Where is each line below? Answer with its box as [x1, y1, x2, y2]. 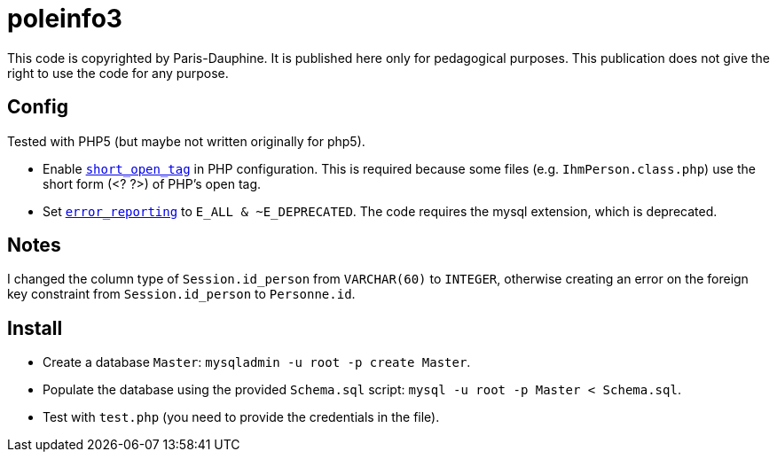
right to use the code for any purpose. [7, 65, 229, 81]
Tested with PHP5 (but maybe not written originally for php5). [7, 133, 365, 149]
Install [7, 316, 63, 339]
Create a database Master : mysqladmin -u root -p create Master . [43, 354, 471, 370]
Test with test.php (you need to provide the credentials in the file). [43, 409, 440, 425]
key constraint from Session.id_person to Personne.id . [7, 286, 356, 302]
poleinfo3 [7, 4, 122, 34]
